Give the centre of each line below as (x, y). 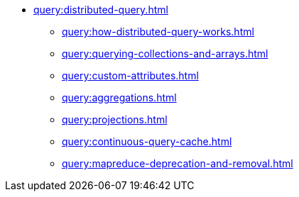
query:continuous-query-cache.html (147, 141)
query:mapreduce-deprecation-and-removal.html (178, 163)
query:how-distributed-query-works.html (158, 32)
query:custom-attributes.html (130, 75)
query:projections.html (115, 119)
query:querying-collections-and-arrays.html (165, 54)
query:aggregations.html (119, 97)
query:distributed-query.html (101, 10)
